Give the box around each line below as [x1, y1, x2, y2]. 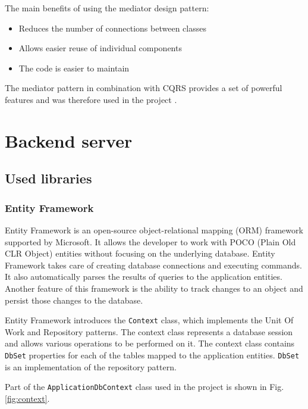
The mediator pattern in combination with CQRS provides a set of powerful [5, 82, 282, 94]
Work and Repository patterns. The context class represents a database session [5, 325, 293, 338]
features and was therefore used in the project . [5, 93, 177, 105]
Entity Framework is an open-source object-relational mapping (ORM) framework [5, 223, 303, 236]
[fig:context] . [5, 392, 50, 404]
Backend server [5, 128, 133, 152]
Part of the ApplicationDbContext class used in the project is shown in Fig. [5, 380, 284, 393]
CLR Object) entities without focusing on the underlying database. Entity [5, 247, 275, 260]
